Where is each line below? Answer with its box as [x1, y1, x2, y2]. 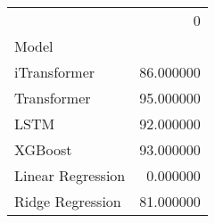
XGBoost [14, 139, 72, 160]
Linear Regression [14, 165, 126, 186]
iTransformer [14, 62, 95, 82]
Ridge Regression [14, 191, 121, 211]
